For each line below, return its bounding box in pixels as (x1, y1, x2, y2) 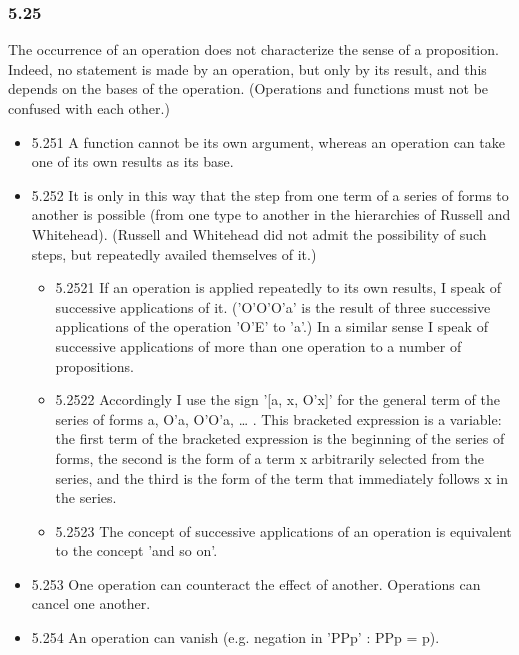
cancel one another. (31, 593, 151, 614)
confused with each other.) (8, 98, 170, 118)
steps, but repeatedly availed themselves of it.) (31, 243, 317, 264)
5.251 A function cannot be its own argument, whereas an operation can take (31, 131, 505, 152)
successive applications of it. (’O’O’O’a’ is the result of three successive (55, 296, 491, 317)
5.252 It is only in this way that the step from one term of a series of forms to (31, 184, 509, 205)
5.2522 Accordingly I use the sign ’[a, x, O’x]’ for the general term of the (55, 389, 501, 410)
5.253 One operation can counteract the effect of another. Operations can (31, 573, 481, 594)
